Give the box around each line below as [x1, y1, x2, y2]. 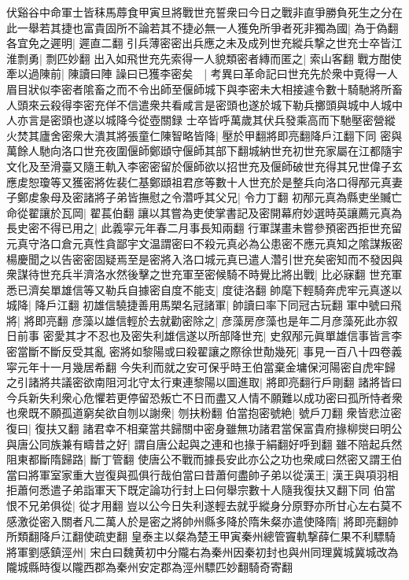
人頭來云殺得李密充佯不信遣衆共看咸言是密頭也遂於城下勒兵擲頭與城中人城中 [6, 96, 403, 113]
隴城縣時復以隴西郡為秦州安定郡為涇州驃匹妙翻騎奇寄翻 [6, 559, 293, 575]
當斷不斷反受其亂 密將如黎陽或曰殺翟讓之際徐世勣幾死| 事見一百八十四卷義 [17, 343, 403, 360]
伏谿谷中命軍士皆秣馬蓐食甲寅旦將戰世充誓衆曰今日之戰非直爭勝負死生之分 [6, 4, 392, 20]
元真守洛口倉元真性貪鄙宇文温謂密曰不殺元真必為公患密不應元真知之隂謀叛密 [6, 235, 403, 251]
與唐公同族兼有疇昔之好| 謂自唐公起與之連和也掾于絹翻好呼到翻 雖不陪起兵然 [6, 435, 403, 452]
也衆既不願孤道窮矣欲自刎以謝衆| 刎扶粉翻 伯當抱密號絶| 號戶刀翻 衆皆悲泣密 [6, 405, 402, 421]
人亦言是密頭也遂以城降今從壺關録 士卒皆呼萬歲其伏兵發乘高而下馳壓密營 [6, 112, 385, 128]
